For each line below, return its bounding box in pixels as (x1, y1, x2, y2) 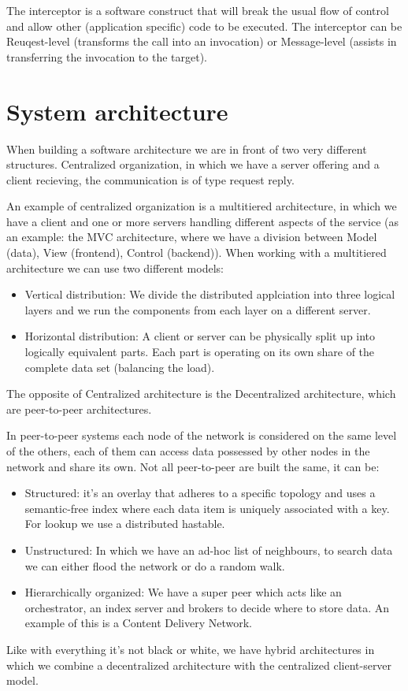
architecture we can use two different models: (6, 259, 224, 276)
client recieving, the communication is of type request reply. (6, 171, 295, 188)
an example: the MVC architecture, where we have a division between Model (6, 228, 377, 245)
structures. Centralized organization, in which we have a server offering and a (6, 156, 380, 173)
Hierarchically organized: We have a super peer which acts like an (24, 584, 342, 600)
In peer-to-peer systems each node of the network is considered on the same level (6, 427, 397, 444)
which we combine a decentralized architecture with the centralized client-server (6, 656, 392, 673)
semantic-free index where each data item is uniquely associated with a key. (24, 500, 390, 516)
